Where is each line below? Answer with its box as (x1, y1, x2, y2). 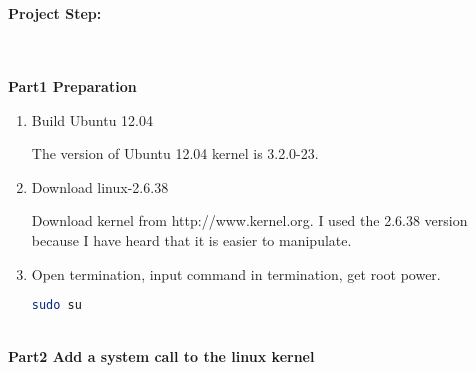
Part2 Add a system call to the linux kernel (8, 345, 315, 366)
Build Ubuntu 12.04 (31, 109, 153, 130)
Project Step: (8, 3, 102, 24)
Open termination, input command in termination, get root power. (31, 263, 441, 284)
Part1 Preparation (8, 75, 137, 96)
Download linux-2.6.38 (31, 176, 169, 197)
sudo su (31, 298, 82, 313)
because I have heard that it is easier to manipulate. (31, 229, 352, 250)
